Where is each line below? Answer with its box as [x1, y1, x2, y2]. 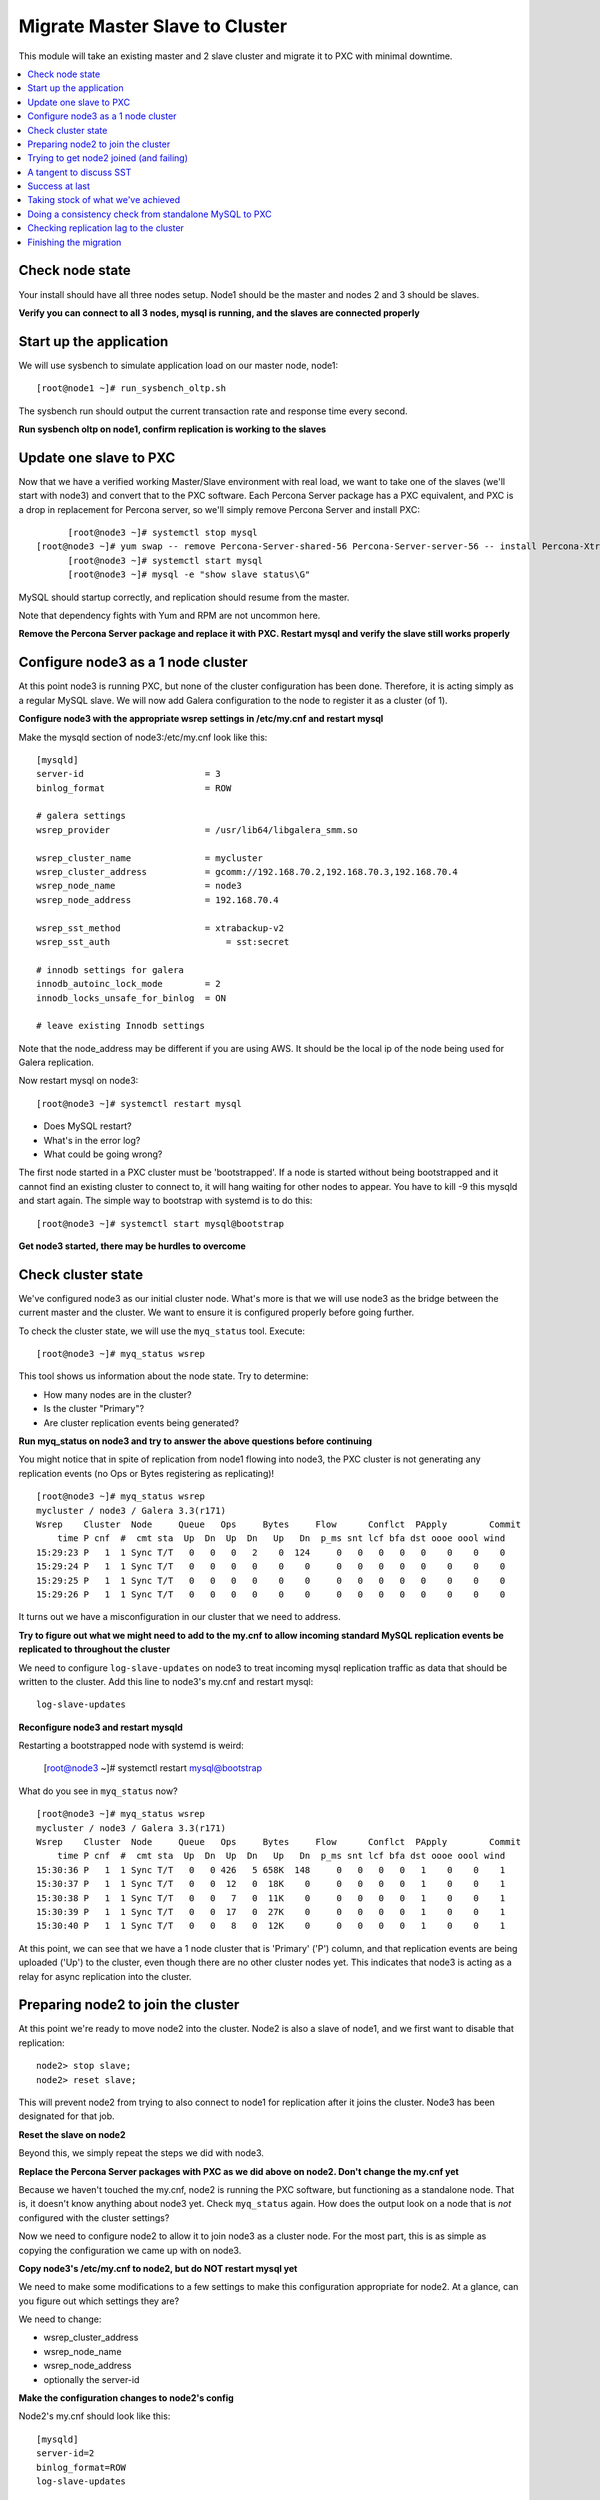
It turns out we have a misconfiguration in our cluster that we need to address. [18, 1611, 341, 1623]
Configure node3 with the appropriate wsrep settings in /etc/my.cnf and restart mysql [18, 713, 384, 725]
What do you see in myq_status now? [18, 1785, 179, 1797]
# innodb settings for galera [36, 964, 185, 975]
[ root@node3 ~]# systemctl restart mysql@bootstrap [43, 1762, 263, 1774]
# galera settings [36, 810, 127, 822]
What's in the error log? [43, 1134, 141, 1146]
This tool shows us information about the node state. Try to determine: [18, 1370, 309, 1382]
